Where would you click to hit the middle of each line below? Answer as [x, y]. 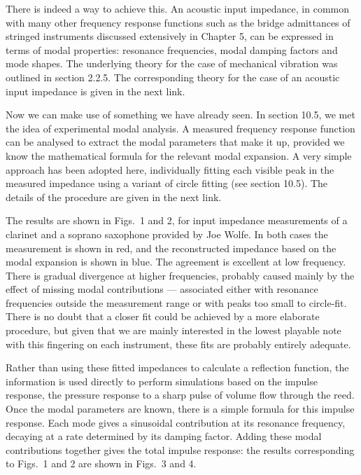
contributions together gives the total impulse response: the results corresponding [180, 449]
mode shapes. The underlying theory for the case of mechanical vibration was [172, 63]
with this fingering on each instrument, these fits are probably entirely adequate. [178, 344]
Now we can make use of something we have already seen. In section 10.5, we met [180, 115]
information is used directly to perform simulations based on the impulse [162, 381]
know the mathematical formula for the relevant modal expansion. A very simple [179, 155]
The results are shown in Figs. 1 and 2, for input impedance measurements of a [177, 220]
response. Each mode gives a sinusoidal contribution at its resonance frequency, [176, 422]
